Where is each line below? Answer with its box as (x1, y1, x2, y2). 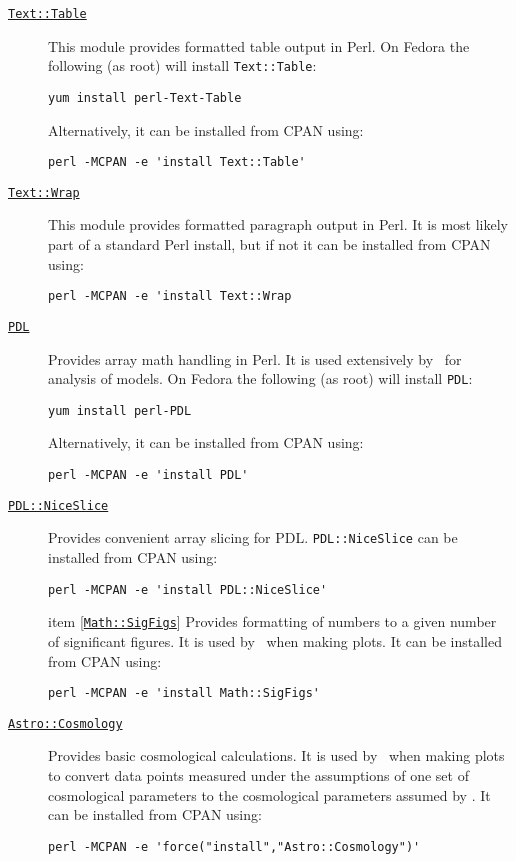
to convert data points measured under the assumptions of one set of (48, 765, 469, 786)
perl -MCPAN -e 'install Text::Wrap (48, 289, 292, 304)
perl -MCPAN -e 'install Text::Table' (48, 155, 306, 170)
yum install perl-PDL (48, 403, 192, 418)
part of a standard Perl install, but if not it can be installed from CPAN (48, 234, 491, 255)
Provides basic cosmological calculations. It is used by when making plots (48, 745, 505, 766)
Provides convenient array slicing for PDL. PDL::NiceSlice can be (48, 527, 458, 548)
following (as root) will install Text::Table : (48, 55, 317, 76)
